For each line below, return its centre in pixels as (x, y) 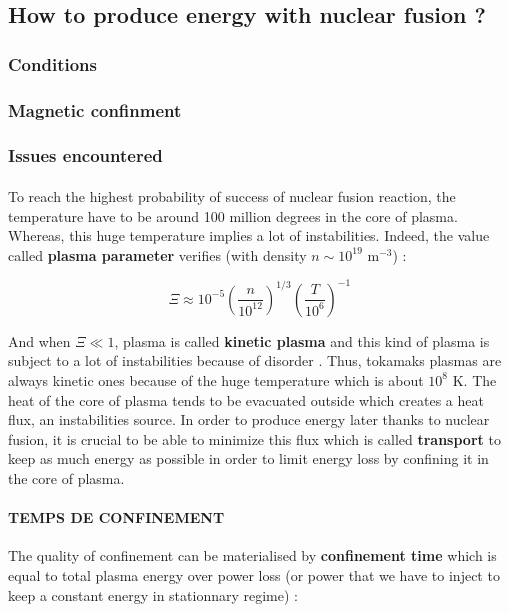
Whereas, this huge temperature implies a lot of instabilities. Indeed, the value (249, 235)
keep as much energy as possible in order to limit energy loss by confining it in (248, 458)
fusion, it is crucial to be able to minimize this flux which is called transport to (254, 438)
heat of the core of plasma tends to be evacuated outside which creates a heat (246, 399)
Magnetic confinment (95, 109)
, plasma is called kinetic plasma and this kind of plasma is (302, 340)
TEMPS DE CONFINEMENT (116, 517)
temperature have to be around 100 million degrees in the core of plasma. (233, 215)
